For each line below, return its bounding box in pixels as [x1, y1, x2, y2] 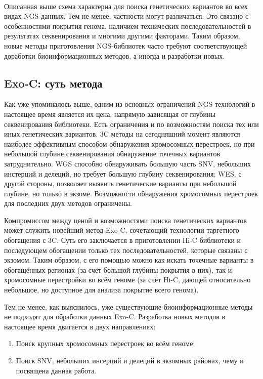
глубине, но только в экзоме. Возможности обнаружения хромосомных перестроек [4, 188, 258, 198]
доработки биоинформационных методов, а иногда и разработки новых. [4, 50, 225, 61]
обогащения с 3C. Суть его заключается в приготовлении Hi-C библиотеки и [4, 235, 241, 245]
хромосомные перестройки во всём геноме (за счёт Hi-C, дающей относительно [4, 274, 251, 285]
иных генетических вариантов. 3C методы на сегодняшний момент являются [4, 129, 240, 139]
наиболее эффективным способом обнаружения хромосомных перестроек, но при [4, 138, 255, 149]
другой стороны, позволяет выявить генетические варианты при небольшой [4, 178, 237, 189]
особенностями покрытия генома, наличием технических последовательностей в [4, 20, 251, 31]
